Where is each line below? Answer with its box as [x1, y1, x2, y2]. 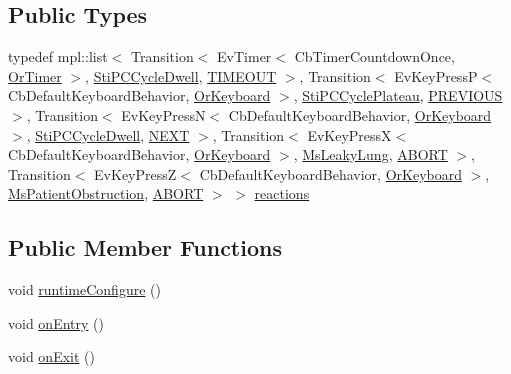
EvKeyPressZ [94, 163, 177, 184]
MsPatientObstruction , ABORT [8, 183, 204, 204]
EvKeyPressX [307, 124, 392, 145]
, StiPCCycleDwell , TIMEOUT [85, 65, 277, 86]
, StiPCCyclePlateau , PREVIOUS [293, 85, 503, 106]
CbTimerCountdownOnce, [294, 46, 455, 67]
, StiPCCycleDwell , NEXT [26, 124, 190, 145]
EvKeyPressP [394, 65, 478, 86]
